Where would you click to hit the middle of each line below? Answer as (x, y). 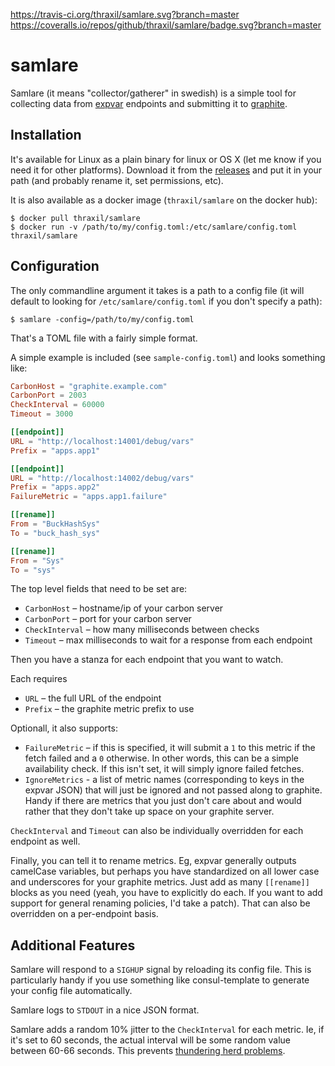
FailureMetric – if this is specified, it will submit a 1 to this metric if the (170, 748)
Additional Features (73, 945)
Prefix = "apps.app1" (55, 450)
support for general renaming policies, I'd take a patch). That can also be (160, 903)
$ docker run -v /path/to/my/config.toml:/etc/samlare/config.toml (154, 227)
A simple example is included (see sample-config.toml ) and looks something (168, 357)
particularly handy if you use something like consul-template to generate (160, 980)
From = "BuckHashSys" (55, 524)
